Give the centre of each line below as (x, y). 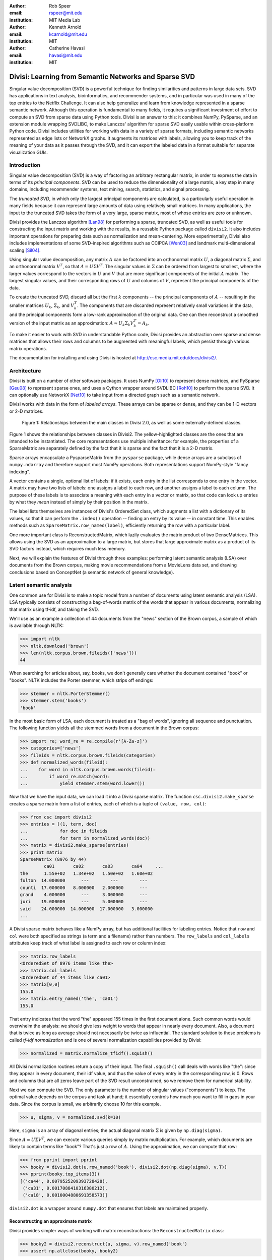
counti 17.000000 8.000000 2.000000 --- (84, 888)
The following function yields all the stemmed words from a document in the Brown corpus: (104, 728)
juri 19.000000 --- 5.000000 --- (84, 902)
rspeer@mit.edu (66, 13)
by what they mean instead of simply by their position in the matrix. (79, 502)
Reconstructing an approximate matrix (51, 1221)
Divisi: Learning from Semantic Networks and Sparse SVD (102, 76)
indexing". (20, 472)
